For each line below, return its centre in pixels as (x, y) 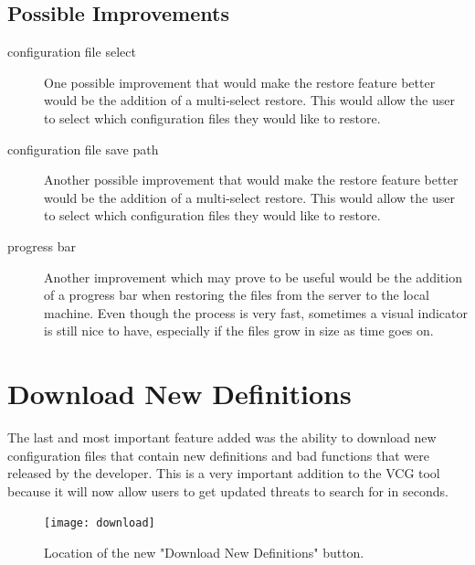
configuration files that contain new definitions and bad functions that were (218, 455)
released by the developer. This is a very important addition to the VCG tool (224, 473)
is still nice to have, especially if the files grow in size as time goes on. (239, 330)
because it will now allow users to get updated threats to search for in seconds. (228, 490)
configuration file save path (83, 149)
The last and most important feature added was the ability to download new (222, 437)
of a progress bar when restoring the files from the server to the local (237, 295)
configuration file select (72, 52)
